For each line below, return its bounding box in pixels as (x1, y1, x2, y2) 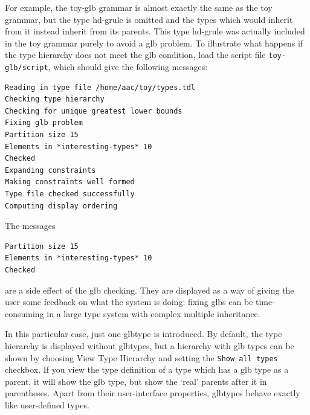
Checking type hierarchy (5, 95, 105, 104)
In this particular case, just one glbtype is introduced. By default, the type (5, 327, 282, 340)
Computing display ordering (5, 201, 118, 210)
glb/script (5, 63, 48, 72)
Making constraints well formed (5, 178, 135, 187)
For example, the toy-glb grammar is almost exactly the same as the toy (5, 1, 273, 13)
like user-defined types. (5, 399, 89, 411)
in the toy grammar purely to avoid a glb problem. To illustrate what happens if (5, 36, 303, 49)
